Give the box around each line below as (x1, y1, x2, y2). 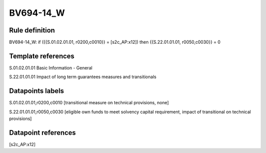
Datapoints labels (9, 87, 64, 95)
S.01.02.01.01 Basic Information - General (9, 64, 93, 71)
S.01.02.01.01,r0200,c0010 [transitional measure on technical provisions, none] (9, 100, 169, 106)
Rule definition (9, 26, 55, 34)
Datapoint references (9, 128, 76, 137)
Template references (9, 52, 75, 60)
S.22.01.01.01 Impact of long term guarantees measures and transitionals (9, 74, 157, 80)
